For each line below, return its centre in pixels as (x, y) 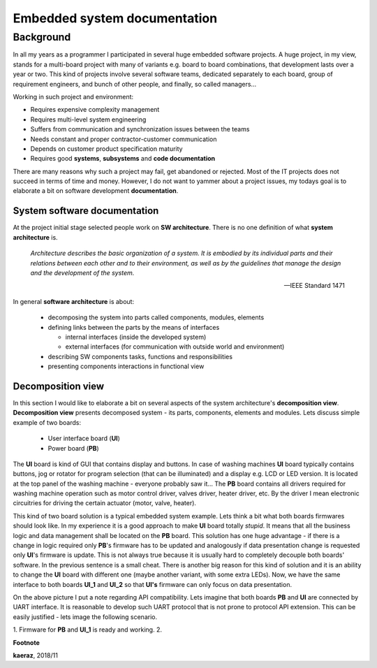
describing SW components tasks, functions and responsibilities (140, 356)
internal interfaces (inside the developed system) (136, 337)
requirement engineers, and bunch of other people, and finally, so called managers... (135, 84)
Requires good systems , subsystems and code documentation (123, 159)
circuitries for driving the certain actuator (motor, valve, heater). (105, 503)
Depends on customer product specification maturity (106, 148)
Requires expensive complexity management (95, 110)
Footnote (26, 642)
